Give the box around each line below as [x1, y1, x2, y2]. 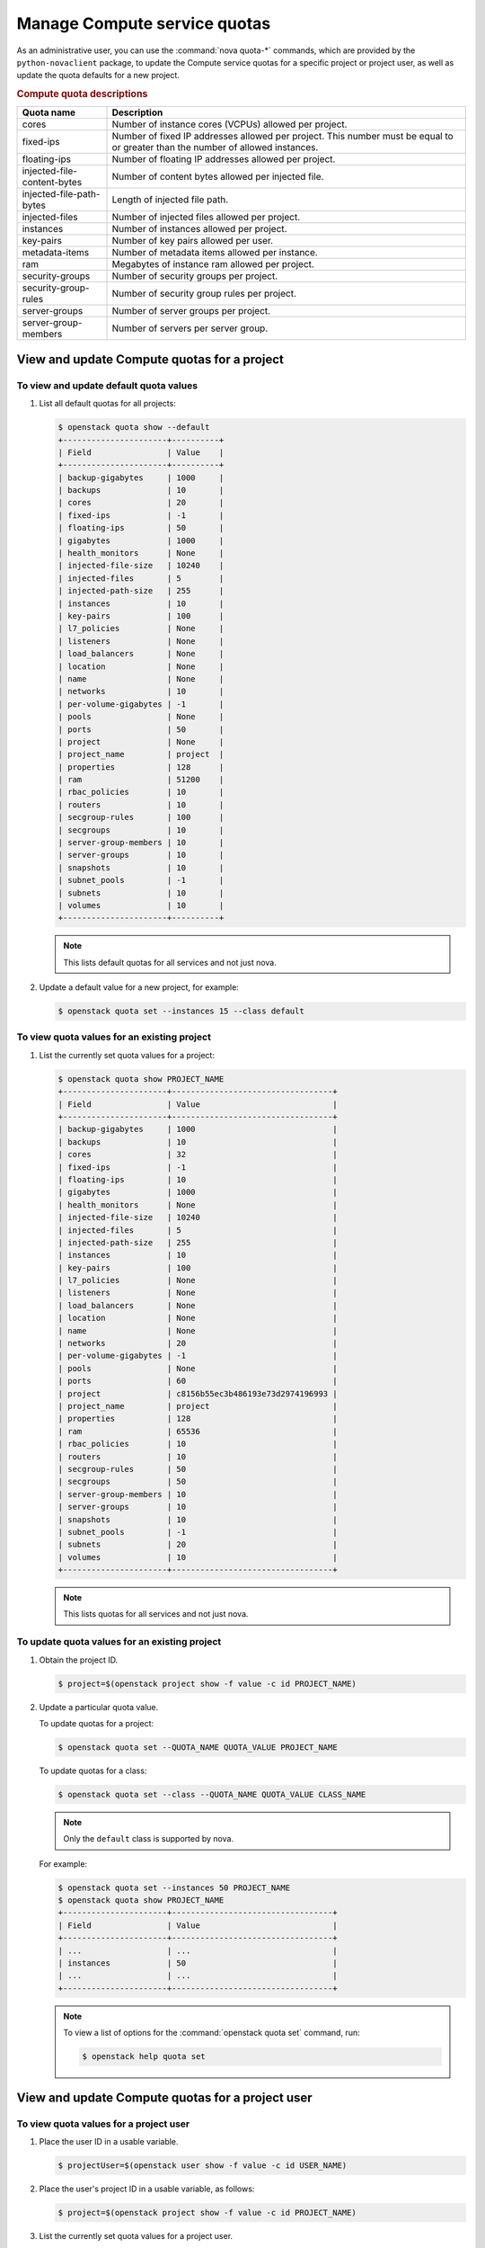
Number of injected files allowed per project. [111, 211, 301, 224]
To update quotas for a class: [39, 1765, 147, 1776]
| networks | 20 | [57, 1338, 338, 1349]
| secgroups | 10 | [57, 825, 225, 835]
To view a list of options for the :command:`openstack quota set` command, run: [63, 2028, 360, 2038]
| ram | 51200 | [57, 774, 225, 785]
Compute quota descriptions [16, 88, 148, 101]
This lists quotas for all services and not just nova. [63, 1609, 249, 1619]
